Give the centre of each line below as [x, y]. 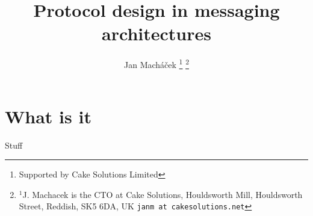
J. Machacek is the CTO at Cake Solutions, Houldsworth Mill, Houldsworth [163, 194]
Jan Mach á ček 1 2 [156, 63]
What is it [48, 116]
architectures [156, 33]
